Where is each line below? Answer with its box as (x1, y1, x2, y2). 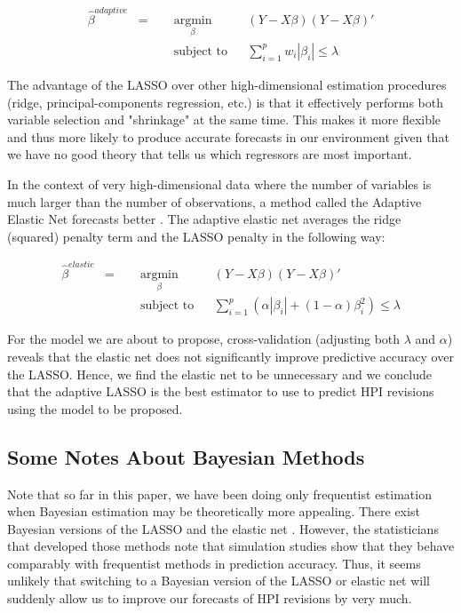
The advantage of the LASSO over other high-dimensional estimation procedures (7, 76, 447, 93)
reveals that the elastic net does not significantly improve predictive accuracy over (7, 346, 454, 365)
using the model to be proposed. (7, 399, 183, 418)
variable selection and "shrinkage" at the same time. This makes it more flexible (7, 110, 441, 129)
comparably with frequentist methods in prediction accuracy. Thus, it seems (7, 553, 421, 572)
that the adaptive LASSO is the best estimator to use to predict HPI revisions (7, 382, 434, 401)
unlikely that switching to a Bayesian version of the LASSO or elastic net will (7, 571, 430, 590)
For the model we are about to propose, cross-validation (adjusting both (7, 330, 401, 348)
